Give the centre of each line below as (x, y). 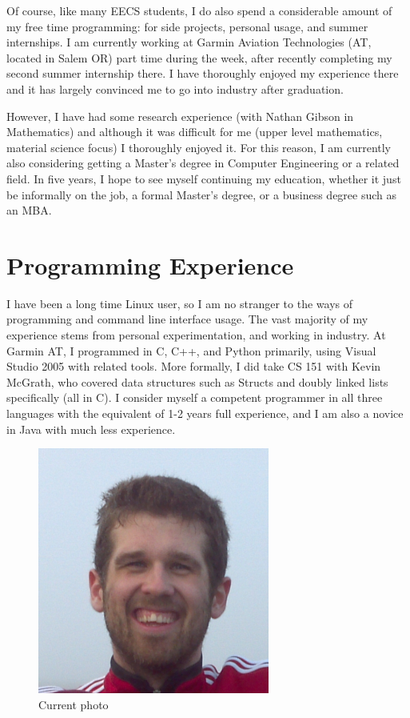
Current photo (74, 704)
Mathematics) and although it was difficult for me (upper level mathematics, (195, 132)
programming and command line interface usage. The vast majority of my (187, 319)
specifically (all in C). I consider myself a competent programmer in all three (195, 397)
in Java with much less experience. (91, 429)
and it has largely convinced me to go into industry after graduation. (175, 88)
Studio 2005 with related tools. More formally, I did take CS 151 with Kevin (194, 366)
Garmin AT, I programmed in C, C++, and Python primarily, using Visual (191, 350)
